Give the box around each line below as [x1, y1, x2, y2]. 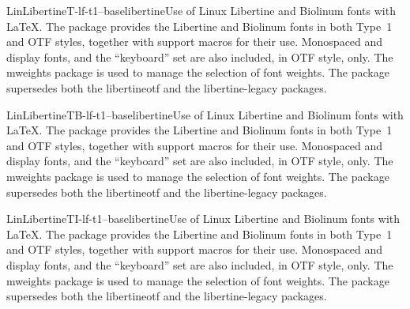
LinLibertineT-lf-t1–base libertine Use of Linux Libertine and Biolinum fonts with [6, 2, 396, 18]
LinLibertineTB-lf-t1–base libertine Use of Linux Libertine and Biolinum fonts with [6, 106, 404, 122]
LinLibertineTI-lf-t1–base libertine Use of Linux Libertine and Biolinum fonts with [6, 210, 401, 227]
